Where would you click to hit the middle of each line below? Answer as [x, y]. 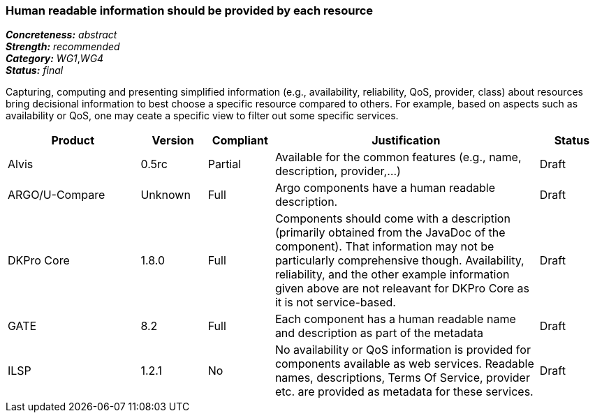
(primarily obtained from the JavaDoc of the [390, 233]
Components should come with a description [392, 219]
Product [73, 141]
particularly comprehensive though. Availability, [399, 261]
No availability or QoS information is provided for [403, 350]
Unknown [166, 195]
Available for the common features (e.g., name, [398, 157]
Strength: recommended [63, 47]
